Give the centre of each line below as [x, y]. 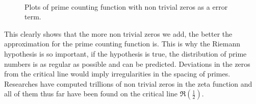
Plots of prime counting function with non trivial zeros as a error [126, 6]
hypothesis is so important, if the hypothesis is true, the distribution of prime [125, 53]
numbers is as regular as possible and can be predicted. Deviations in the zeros [127, 63]
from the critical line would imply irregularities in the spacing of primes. [117, 74]
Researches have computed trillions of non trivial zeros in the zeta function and [128, 83]
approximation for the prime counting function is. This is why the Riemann [122, 44]
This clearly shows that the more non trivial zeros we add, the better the [118, 33]
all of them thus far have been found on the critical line [91, 94]
